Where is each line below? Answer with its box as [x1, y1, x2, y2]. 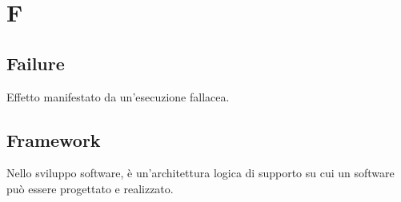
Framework [6, 127, 101, 152]
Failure [6, 50, 65, 75]
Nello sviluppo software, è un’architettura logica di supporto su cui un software [6, 164, 395, 181]
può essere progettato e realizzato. [6, 180, 174, 196]
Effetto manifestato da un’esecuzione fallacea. [6, 88, 230, 105]
